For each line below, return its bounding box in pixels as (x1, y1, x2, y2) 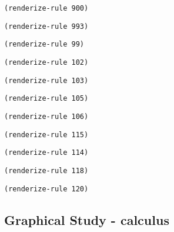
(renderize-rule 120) (4, 184, 89, 193)
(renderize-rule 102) (4, 58, 89, 67)
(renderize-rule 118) (4, 166, 89, 175)
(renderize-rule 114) (4, 148, 89, 157)
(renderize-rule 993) (4, 22, 89, 31)
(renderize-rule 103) (4, 76, 89, 85)
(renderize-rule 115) (4, 130, 89, 139)
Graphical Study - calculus (4, 210, 169, 228)
